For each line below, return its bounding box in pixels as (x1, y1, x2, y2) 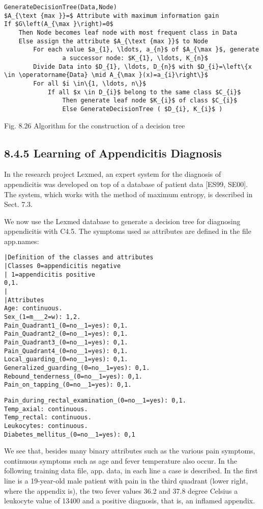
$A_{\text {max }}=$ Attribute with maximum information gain (4, 12, 219, 19)
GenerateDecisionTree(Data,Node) (4, 4, 117, 11)
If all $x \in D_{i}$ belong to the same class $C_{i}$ (47, 88, 241, 96)
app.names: (4, 235, 39, 246)
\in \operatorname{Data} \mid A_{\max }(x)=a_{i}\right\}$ (4, 71, 208, 79)
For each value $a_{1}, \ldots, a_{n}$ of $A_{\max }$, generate (33, 46, 259, 53)
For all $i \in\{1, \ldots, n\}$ (33, 79, 147, 87)
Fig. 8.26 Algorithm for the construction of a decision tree (4, 120, 185, 130)
